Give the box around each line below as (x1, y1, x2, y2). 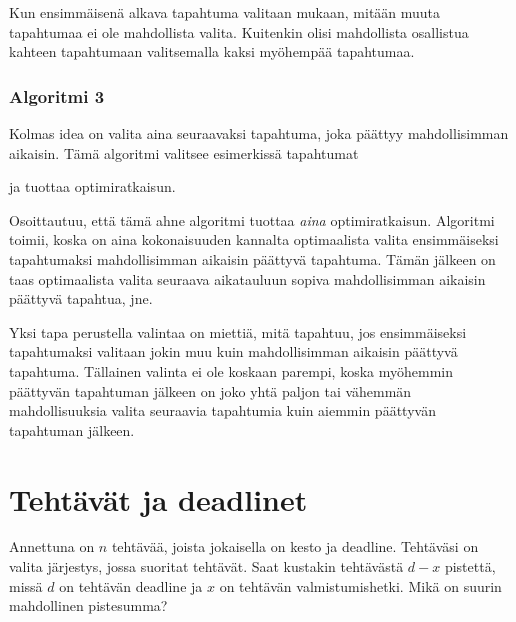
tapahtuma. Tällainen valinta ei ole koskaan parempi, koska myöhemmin (9, 360, 454, 381)
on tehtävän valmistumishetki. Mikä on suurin (219, 575, 502, 596)
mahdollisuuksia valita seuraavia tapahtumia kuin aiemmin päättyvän (9, 400, 436, 421)
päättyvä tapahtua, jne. (9, 288, 153, 309)
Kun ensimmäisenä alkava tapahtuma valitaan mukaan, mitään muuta (9, 2, 441, 22)
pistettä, (444, 556, 496, 577)
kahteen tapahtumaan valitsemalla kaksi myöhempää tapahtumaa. (9, 41, 415, 62)
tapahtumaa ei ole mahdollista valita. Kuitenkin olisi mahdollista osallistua (9, 21, 469, 42)
